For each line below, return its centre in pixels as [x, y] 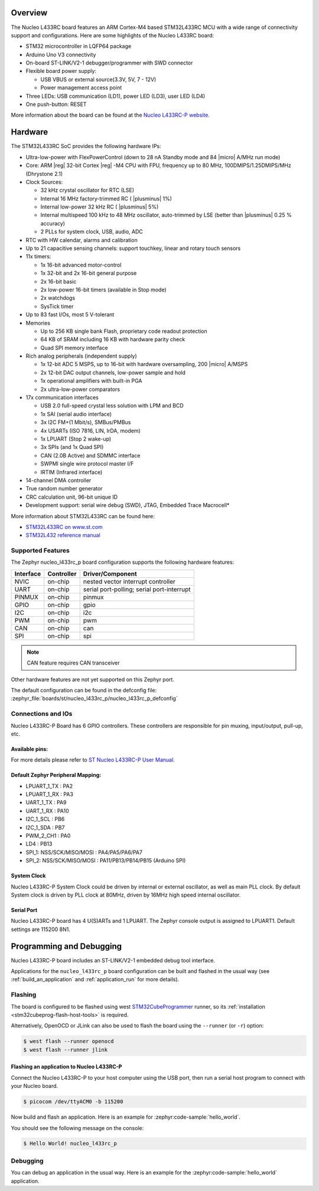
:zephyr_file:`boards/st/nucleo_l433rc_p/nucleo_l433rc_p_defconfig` [94, 698]
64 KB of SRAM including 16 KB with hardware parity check [113, 339]
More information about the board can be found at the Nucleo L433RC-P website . [110, 115]
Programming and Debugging [66, 946]
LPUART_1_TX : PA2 [49, 786]
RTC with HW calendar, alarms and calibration [82, 240]
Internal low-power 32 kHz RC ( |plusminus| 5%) [100, 207]
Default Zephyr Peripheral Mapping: [56, 775]
